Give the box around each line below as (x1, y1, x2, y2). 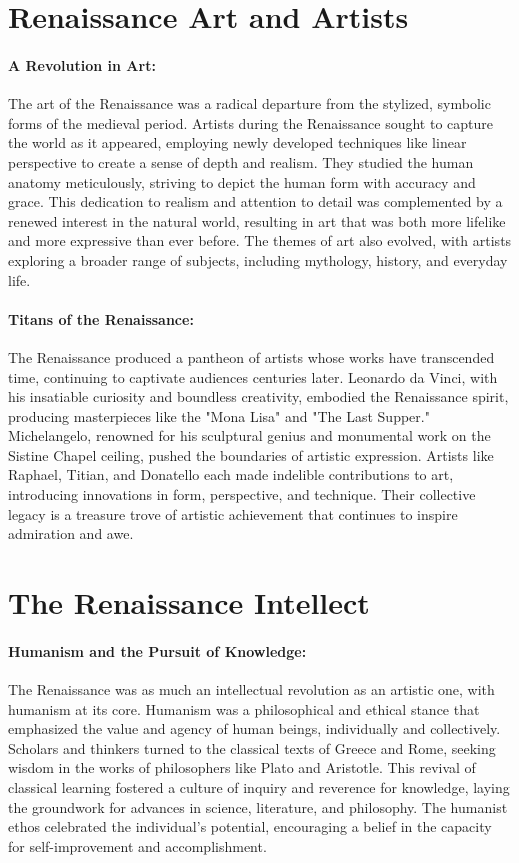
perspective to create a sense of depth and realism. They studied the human (8, 151, 474, 172)
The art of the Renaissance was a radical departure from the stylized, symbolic (8, 93, 491, 114)
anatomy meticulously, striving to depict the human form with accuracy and (8, 171, 476, 192)
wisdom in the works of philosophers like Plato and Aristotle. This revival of (8, 757, 476, 778)
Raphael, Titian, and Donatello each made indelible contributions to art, (8, 464, 454, 485)
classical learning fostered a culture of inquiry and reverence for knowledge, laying (8, 776, 510, 797)
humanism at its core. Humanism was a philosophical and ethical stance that (8, 698, 480, 719)
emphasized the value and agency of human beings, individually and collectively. (8, 718, 501, 739)
